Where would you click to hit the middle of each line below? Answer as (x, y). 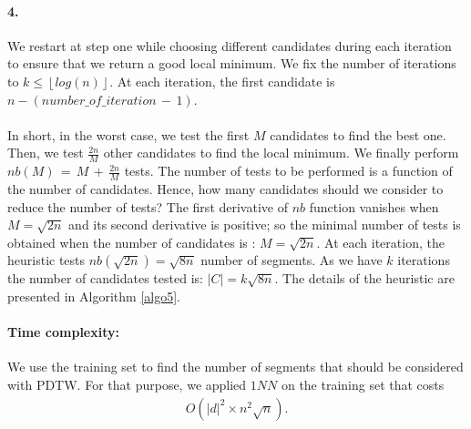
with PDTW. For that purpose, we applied (127, 384)
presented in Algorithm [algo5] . (94, 296)
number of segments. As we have (292, 260)
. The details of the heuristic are (364, 278)
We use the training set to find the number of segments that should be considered (235, 367)
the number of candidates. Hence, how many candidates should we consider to (225, 189)
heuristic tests (46, 260)
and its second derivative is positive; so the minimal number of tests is (265, 225)
